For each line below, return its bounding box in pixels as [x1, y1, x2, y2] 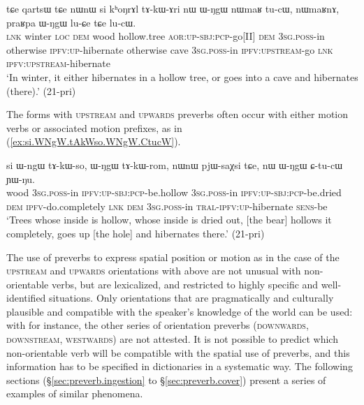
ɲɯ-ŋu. [6, 171, 35, 186]
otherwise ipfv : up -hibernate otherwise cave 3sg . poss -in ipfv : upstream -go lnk [6, 42, 333, 57]
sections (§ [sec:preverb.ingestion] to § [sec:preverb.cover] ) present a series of [6, 372, 326, 387]
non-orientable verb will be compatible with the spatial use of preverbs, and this [6, 345, 350, 360]
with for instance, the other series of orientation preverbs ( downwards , [6, 318, 309, 332]
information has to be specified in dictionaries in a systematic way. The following [6, 359, 353, 374]
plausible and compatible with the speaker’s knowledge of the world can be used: [6, 304, 353, 318]
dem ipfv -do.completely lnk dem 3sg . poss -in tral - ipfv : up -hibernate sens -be [6, 198, 328, 213]
